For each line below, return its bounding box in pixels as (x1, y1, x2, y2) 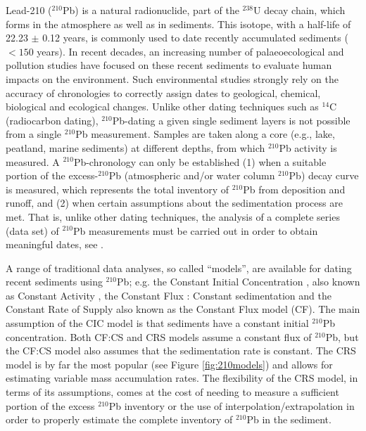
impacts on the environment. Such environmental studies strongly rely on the (6, 71, 339, 86)
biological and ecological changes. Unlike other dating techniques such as (6, 99, 319, 114)
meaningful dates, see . (6, 237, 103, 252)
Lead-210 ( (6, 3, 52, 17)
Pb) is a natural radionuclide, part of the (63, 3, 239, 17)
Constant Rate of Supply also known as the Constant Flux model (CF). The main (6, 302, 360, 316)
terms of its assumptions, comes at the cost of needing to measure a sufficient (6, 385, 339, 399)
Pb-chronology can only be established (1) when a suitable (73, 154, 327, 169)
